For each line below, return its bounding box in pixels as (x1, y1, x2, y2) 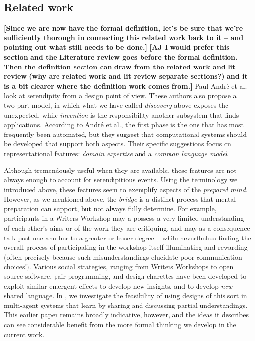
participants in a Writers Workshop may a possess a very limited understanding (4, 213, 244, 223)
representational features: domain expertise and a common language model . (4, 148, 229, 158)
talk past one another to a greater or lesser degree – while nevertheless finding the (4, 232, 251, 242)
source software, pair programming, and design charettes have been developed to (4, 271, 247, 281)
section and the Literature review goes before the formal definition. (4, 51, 238, 62)
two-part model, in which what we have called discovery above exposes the (4, 100, 228, 110)
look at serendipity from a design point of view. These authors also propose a (4, 90, 237, 101)
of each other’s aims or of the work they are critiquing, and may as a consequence (4, 223, 250, 233)
